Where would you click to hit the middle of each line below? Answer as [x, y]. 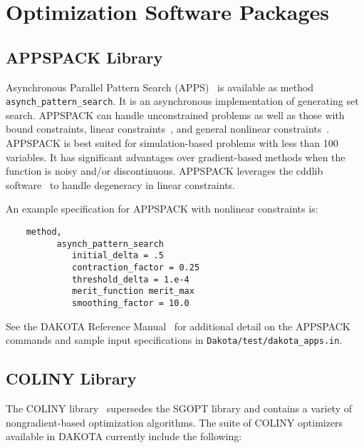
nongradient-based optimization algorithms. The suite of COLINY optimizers [175, 422]
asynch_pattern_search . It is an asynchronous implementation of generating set [182, 101]
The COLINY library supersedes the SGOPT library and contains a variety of [179, 408]
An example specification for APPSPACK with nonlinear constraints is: [162, 209]
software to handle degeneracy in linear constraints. [121, 184]
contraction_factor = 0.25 [136, 267]
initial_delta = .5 [118, 256]
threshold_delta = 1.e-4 [131, 279]
